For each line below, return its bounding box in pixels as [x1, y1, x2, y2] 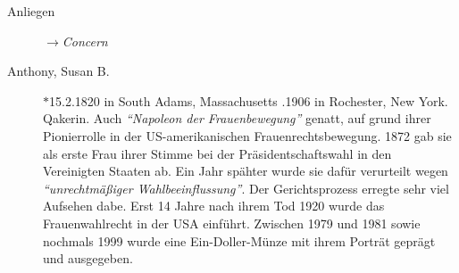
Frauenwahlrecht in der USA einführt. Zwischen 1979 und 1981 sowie [43, 213, 421, 232]
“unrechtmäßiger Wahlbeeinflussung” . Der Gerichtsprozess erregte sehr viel [43, 178, 449, 197]
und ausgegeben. [43, 249, 133, 268]
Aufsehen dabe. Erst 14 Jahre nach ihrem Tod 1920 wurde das [43, 196, 385, 215]
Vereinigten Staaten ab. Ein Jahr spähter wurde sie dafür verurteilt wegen [43, 161, 448, 180]
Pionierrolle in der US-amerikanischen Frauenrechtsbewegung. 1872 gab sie [43, 126, 452, 145]
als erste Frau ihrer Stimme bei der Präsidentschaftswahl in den [43, 144, 392, 162]
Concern [62, 31, 108, 50]
